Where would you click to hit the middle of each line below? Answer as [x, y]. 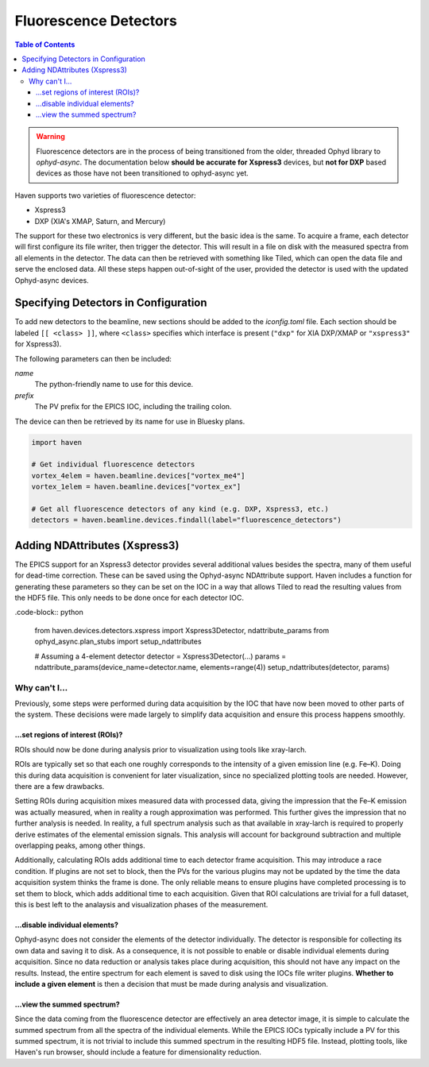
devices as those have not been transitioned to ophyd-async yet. [143, 173]
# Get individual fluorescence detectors [113, 464]
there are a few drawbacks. [60, 787]
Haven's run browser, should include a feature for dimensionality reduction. [138, 1052]
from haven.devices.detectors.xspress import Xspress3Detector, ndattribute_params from [182, 630]
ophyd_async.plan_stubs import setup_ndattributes [118, 642]
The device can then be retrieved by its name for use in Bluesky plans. [130, 421]
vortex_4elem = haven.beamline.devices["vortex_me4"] [138, 476]
